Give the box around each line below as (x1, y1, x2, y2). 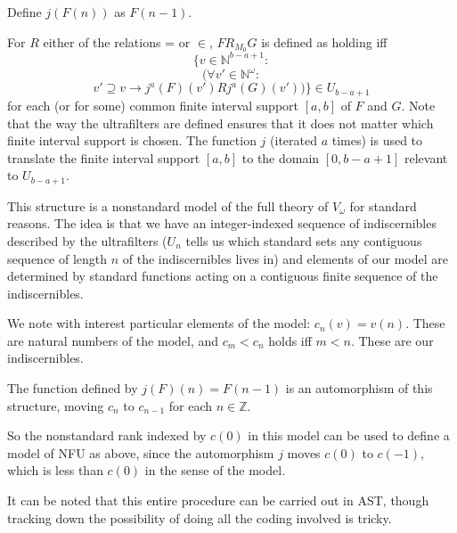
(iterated (270, 131, 317, 150)
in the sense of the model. (144, 461, 286, 480)
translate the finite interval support (7, 148, 200, 167)
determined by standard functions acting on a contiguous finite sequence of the (7, 266, 438, 285)
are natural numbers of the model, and (7, 331, 219, 349)
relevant (404, 148, 448, 167)
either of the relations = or (43, 32, 191, 51)
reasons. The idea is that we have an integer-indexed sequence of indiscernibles (7, 214, 437, 233)
